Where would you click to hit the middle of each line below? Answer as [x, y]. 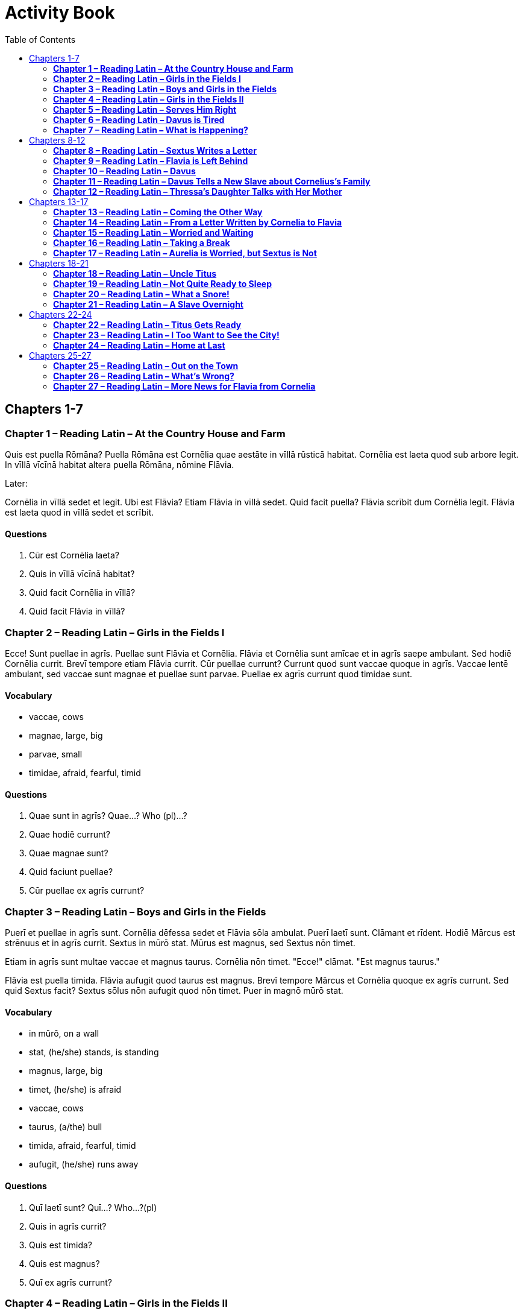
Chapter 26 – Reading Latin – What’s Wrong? [144, 376]
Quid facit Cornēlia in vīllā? [82, 593]
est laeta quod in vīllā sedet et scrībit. [80, 512]
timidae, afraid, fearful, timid [85, 773]
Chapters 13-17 [59, 201]
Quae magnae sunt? [69, 853]
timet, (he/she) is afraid [75, 1090]
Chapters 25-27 [60, 355]
